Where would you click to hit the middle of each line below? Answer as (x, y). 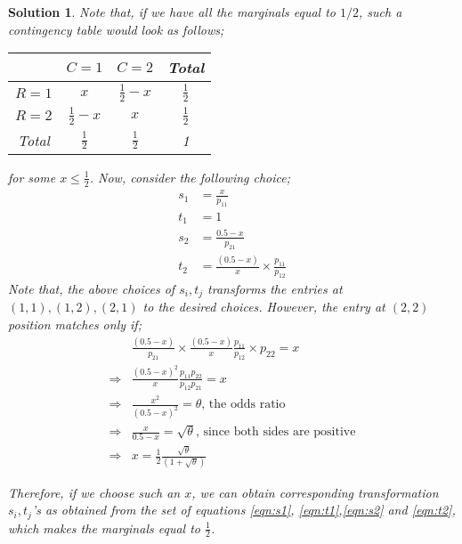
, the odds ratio (243, 405)
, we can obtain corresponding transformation (315, 492)
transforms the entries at (275, 288)
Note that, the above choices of (92, 288)
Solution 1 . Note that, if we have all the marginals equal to (172, 12)
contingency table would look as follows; (116, 29)
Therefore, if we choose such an (94, 492)
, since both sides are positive (276, 432)
